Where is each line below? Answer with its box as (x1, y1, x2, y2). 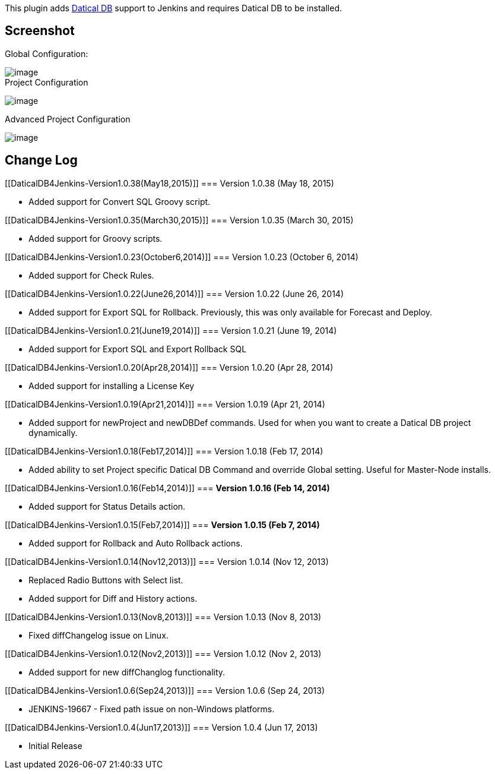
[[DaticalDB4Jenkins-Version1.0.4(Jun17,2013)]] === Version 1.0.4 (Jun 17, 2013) (5, 722, 318, 732)
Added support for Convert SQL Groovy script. (28, 196, 211, 207)
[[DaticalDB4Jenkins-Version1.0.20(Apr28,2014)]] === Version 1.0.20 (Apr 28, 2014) (5, 362, 334, 372)
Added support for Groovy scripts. (28, 233, 163, 244)
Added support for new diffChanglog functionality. (28, 666, 226, 677)
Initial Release (28, 740, 82, 751)
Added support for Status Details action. (28, 501, 186, 511)
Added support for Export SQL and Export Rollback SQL (28, 343, 247, 354)
